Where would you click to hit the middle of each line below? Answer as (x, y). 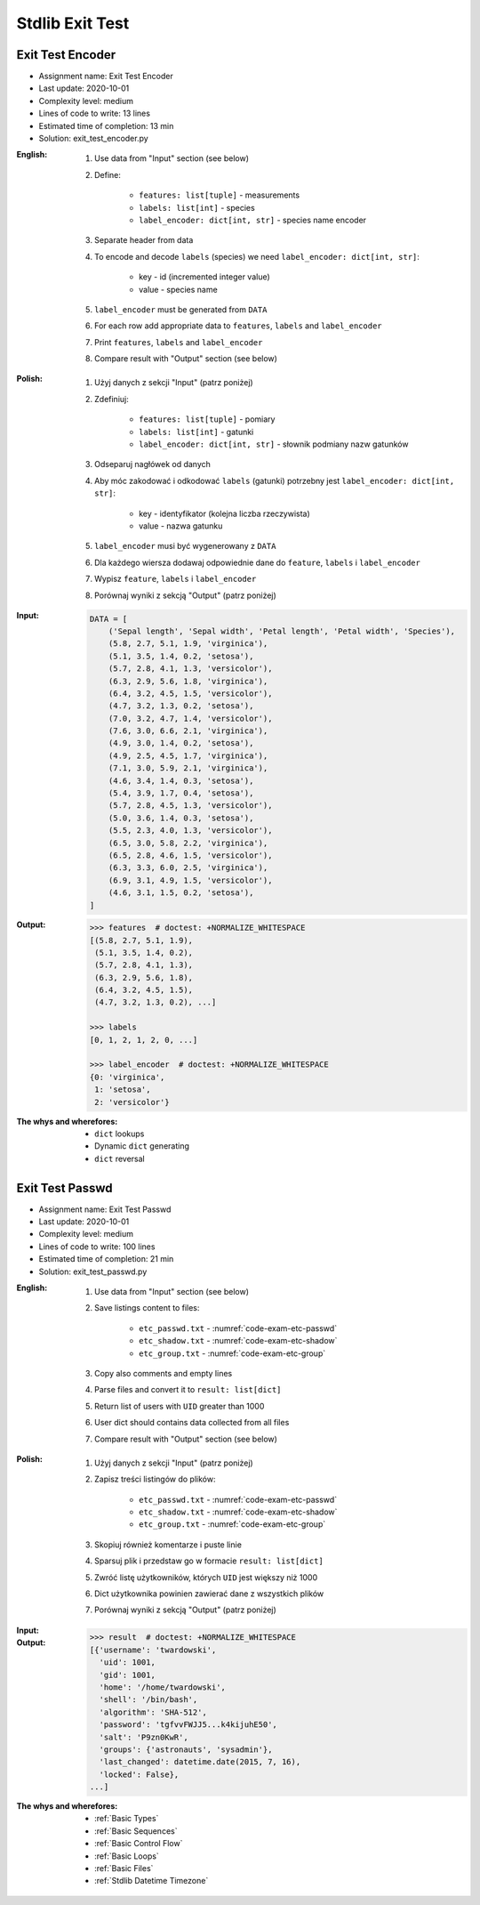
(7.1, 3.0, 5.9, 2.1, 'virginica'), (188, 768)
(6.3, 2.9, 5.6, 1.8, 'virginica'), (188, 681)
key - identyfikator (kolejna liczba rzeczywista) (224, 513)
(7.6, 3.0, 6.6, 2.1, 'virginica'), (188, 731)
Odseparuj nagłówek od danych (152, 464)
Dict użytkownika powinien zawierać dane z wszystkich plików (209, 1594)
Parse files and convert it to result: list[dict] (188, 1390)
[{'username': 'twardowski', (153, 1650)
